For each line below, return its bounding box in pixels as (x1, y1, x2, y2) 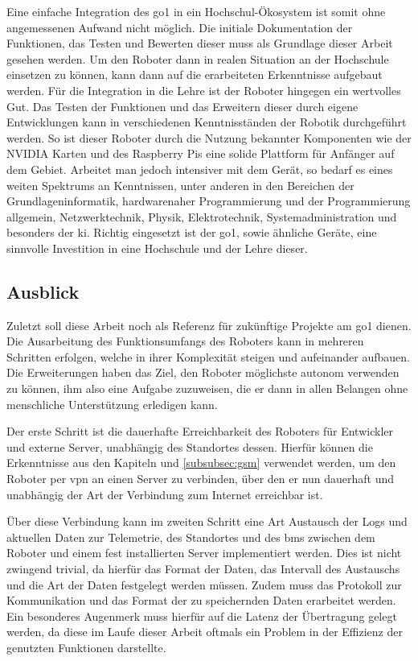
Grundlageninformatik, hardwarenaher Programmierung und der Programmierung (6, 192, 411, 209)
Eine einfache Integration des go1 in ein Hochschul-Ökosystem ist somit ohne (6, 3, 386, 19)
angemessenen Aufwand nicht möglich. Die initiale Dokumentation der (6, 19, 353, 35)
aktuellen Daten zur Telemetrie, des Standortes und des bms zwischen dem (6, 528, 375, 545)
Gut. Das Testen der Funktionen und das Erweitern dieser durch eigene (6, 97, 359, 114)
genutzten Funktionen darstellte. (6, 638, 166, 655)
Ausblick (6, 279, 80, 304)
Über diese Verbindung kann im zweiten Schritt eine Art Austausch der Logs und (6, 513, 408, 530)
